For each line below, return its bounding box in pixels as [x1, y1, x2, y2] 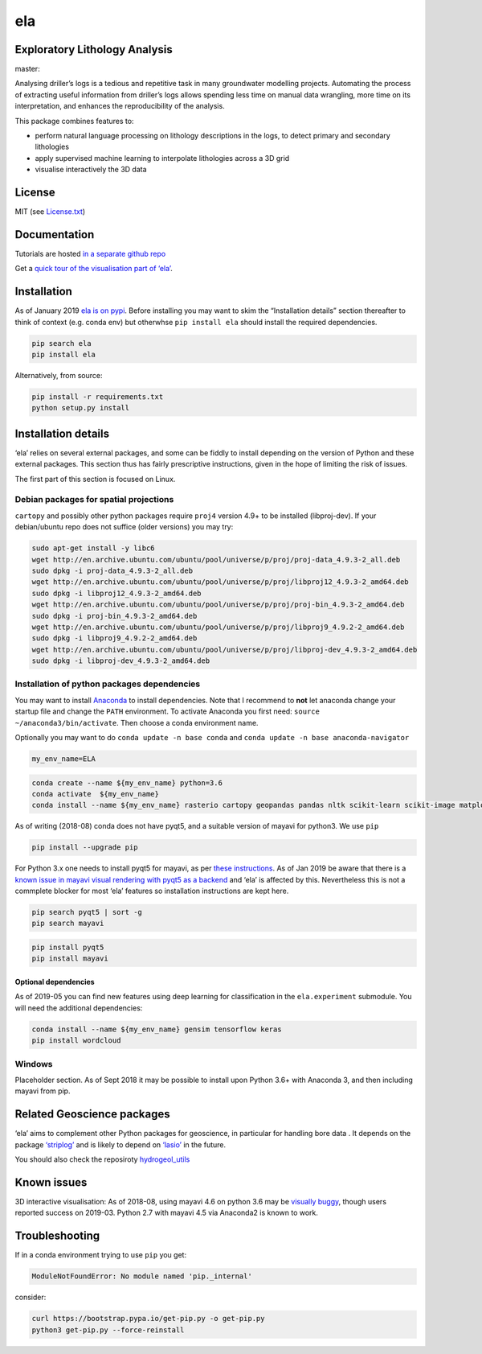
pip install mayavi [31, 954, 108, 963]
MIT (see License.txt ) [14, 207, 86, 216]
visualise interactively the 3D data [35, 165, 148, 175]
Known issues [14, 1175, 88, 1189]
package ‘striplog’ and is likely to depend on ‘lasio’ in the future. [14, 1139, 227, 1150]
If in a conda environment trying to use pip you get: [14, 1250, 187, 1260]
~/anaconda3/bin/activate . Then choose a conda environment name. [14, 718, 259, 727]
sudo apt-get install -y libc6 [31, 544, 156, 553]
